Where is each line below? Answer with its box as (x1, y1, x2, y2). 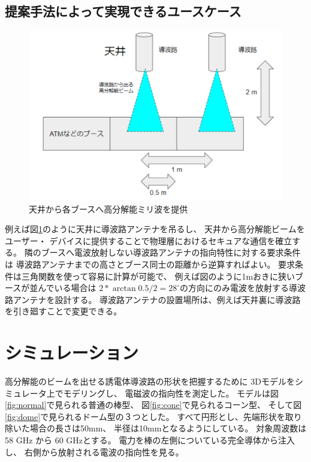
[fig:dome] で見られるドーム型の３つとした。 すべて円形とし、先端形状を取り (5, 410, 302, 422)
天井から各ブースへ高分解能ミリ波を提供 (29, 202, 188, 215)
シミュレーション (5, 340, 138, 365)
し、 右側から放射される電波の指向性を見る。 (5, 445, 184, 458)
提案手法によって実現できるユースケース (5, 2, 241, 20)
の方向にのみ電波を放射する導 (180, 281, 297, 294)
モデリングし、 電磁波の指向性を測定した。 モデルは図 (63, 386, 279, 399)
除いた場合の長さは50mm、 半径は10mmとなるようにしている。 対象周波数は (5, 422, 307, 434)
